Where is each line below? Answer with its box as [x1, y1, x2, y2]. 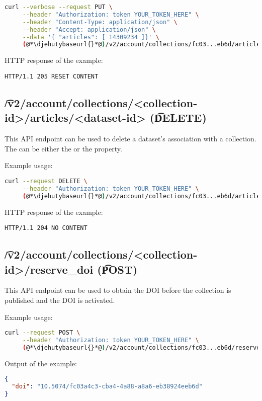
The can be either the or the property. [5, 143, 122, 153]
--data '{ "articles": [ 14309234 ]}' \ [22, 33, 159, 41]
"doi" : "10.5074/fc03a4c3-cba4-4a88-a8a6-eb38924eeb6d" [12, 383, 203, 390]
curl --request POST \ [5, 329, 80, 337]
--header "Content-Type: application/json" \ [22, 18, 178, 26]
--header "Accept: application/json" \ [22, 26, 156, 33]
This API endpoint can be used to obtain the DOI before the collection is [5, 285, 231, 295]
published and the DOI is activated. [5, 294, 115, 305]
